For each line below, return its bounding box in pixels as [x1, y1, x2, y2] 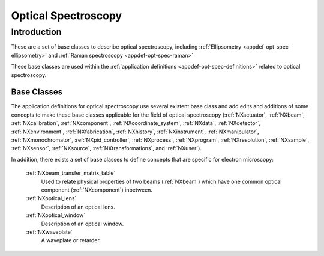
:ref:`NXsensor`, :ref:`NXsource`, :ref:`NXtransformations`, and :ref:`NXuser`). [11, 145, 202, 152]
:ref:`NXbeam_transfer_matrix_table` [26, 169, 116, 177]
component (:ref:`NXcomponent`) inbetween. [41, 186, 153, 194]
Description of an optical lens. [41, 203, 115, 210]
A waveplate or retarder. [41, 237, 101, 244]
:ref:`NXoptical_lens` [26, 195, 77, 202]
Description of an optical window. [41, 220, 124, 227]
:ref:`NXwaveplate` [26, 228, 73, 236]
